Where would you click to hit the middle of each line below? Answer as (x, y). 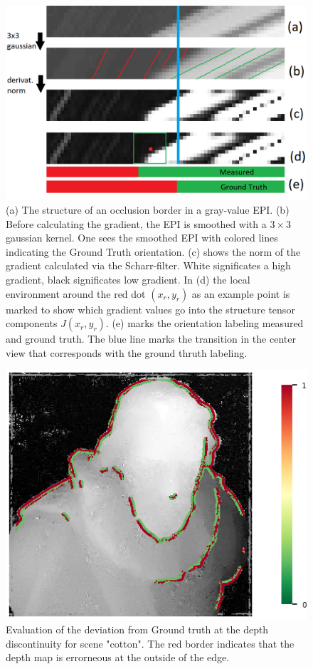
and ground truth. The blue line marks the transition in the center (151, 339)
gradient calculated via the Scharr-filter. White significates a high (148, 265)
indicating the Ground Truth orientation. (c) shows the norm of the (153, 251)
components (32, 323)
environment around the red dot (76, 293)
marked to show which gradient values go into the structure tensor (150, 309)
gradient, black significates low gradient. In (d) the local (128, 280)
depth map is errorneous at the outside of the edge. (118, 657)
